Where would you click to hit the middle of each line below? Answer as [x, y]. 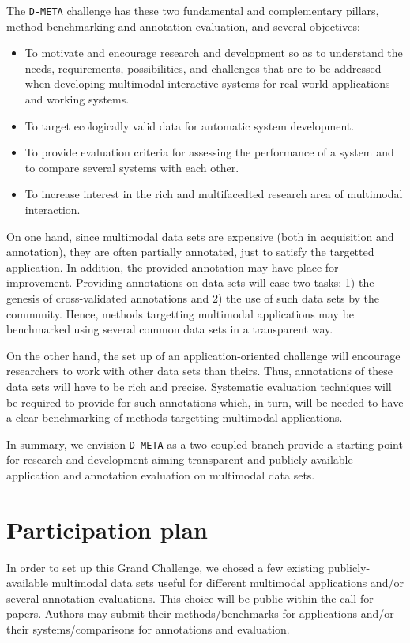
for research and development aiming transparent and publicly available [180, 459]
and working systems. [77, 99]
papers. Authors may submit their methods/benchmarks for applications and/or [200, 613]
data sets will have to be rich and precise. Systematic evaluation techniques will [199, 386]
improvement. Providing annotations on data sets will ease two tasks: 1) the [190, 282]
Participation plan [107, 529]
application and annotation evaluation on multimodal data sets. [161, 474]
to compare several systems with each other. [132, 167]
